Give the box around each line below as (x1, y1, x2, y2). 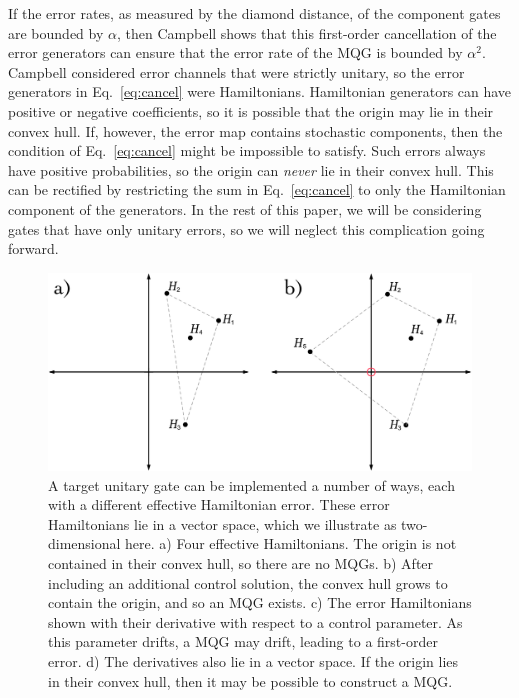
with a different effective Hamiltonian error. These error (48, 494, 390, 515)
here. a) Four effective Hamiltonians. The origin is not (125, 533, 457, 554)
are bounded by (8, 22, 104, 43)
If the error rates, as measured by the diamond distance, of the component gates (8, 3, 501, 23)
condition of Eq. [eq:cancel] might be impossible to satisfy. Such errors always (8, 140, 486, 161)
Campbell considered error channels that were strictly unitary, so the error (8, 61, 465, 82)
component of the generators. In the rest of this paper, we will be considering (8, 198, 482, 219)
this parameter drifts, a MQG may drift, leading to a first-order (48, 631, 438, 652)
